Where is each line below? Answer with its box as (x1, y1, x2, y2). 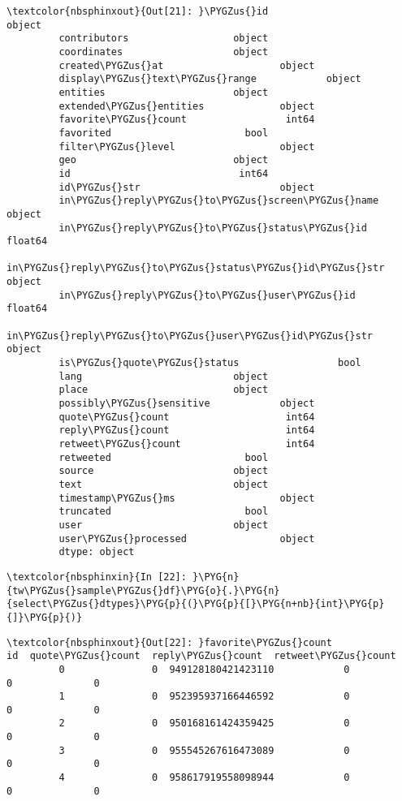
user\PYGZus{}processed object (58, 532, 315, 545)
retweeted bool (58, 451, 269, 463)
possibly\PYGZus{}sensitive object (58, 398, 315, 410)
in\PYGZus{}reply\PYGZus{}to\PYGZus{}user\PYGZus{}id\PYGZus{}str (6, 329, 374, 342)
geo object (58, 154, 269, 166)
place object (58, 384, 269, 396)
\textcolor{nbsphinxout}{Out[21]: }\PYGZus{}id (6, 6, 269, 17)
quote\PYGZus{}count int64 (58, 411, 315, 423)
